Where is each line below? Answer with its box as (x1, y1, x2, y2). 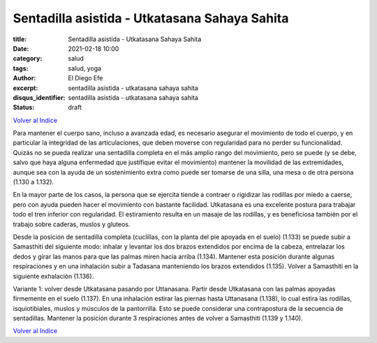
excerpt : (13, 84, 38, 92)
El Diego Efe (68, 74, 103, 82)
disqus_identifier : (13, 93, 66, 101)
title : (13, 35, 27, 43)
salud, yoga (68, 64, 101, 73)
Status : (13, 103, 35, 112)
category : (13, 54, 43, 63)
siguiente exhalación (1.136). (13, 272, 94, 280)
